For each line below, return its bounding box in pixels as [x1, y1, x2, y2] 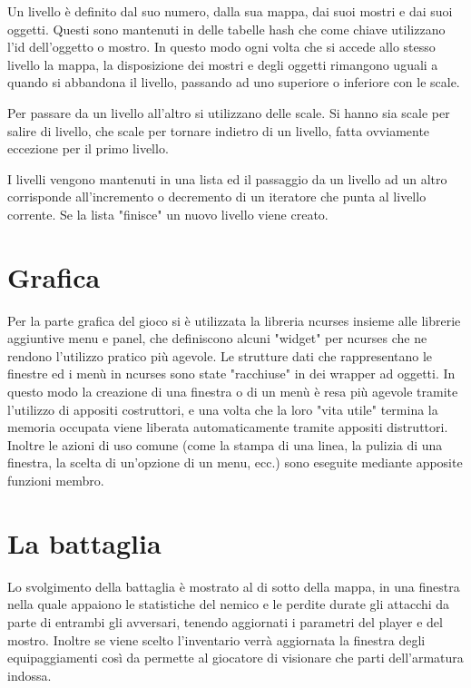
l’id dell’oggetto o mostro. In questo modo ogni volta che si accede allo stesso [7, 37, 436, 56]
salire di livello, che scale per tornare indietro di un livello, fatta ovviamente [7, 121, 430, 140]
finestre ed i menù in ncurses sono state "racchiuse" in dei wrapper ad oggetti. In [7, 364, 456, 383]
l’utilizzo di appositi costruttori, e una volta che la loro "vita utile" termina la [7, 399, 438, 418]
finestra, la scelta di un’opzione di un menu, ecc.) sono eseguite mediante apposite [7, 453, 463, 472]
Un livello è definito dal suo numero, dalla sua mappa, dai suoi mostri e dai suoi [7, 2, 453, 20]
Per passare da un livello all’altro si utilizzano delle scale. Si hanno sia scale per [7, 103, 450, 122]
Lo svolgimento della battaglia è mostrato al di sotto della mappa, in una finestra [7, 576, 460, 595]
